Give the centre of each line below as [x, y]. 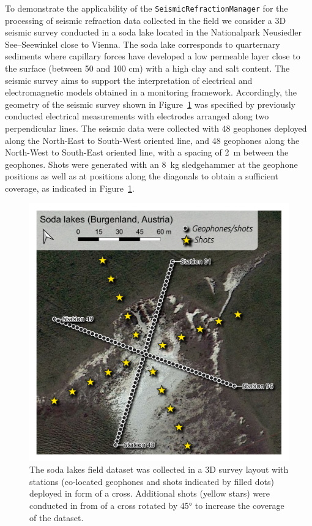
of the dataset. [57, 517]
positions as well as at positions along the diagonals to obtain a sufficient [142, 176]
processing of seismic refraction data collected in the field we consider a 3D [146, 20]
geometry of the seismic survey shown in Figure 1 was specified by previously [150, 104]
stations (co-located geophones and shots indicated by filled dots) [152, 481]
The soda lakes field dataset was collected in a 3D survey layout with [159, 469]
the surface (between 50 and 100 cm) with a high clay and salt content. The [147, 68]
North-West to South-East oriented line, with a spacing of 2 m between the [147, 152]
